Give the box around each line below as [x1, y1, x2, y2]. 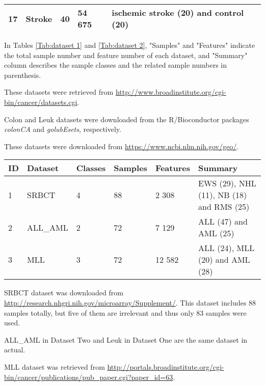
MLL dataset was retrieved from [4, 361, 105, 372]
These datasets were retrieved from [4, 87, 114, 97]
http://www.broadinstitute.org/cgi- [115, 87, 226, 97]
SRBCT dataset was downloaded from [4, 287, 123, 298]
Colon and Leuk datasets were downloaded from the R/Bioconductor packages [4, 114, 249, 124]
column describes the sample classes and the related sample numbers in [4, 60, 227, 70]
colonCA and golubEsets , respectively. [4, 124, 121, 134]
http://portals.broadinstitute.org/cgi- [107, 361, 224, 372]
